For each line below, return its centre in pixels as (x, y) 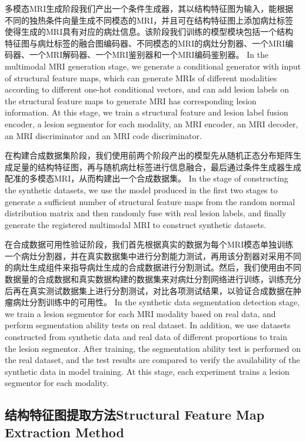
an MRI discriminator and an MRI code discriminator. (103, 135)
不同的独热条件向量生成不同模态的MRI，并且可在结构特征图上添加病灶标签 (149, 20)
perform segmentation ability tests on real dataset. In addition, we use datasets (148, 325)
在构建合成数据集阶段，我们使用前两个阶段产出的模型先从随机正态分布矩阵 (149, 155)
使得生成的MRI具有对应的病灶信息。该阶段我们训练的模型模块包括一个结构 (149, 32)
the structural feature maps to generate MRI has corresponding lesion (131, 100)
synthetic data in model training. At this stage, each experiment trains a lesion (147, 371)
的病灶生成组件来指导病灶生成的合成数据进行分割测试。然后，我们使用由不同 (153, 267)
